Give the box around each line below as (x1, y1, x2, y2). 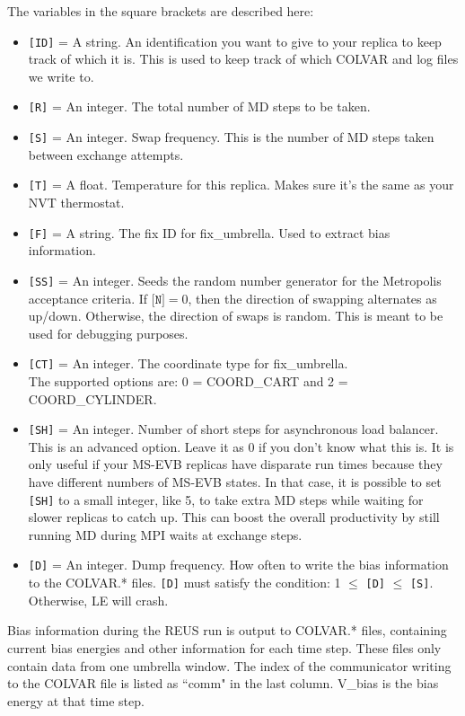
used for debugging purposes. (28, 323, 189, 342)
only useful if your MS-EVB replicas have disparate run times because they (28, 455, 443, 473)
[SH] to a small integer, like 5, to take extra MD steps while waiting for (28, 490, 424, 508)
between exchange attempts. (28, 145, 184, 164)
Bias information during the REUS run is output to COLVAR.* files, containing (7, 621, 447, 640)
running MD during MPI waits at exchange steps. (28, 525, 303, 544)
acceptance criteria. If (28, 288, 148, 307)
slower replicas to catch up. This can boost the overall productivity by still (28, 508, 440, 526)
